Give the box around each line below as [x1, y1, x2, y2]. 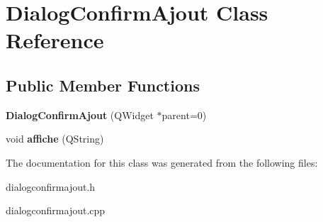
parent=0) [161, 107, 207, 122]
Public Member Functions [6, 74, 200, 96]
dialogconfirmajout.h [6, 179, 96, 194]
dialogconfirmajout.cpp [6, 203, 106, 218]
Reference [6, 26, 104, 55]
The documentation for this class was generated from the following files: [6, 155, 318, 170]
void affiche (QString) [6, 131, 104, 146]
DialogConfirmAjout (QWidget [6, 107, 154, 122]
